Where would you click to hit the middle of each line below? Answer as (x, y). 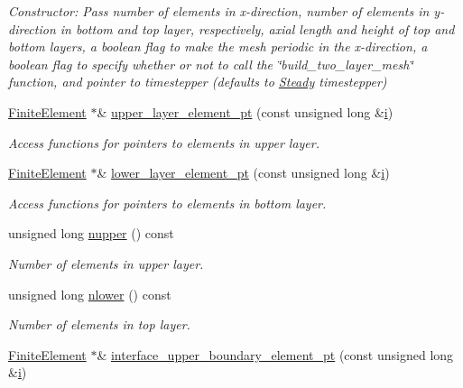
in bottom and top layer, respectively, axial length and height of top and (257, 28)
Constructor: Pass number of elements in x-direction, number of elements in (219, 11)
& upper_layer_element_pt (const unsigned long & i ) (245, 111)
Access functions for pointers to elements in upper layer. (164, 142)
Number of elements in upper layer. (106, 263)
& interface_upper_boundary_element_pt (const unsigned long (275, 354)
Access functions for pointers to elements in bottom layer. (167, 203)
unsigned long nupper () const (91, 233)
